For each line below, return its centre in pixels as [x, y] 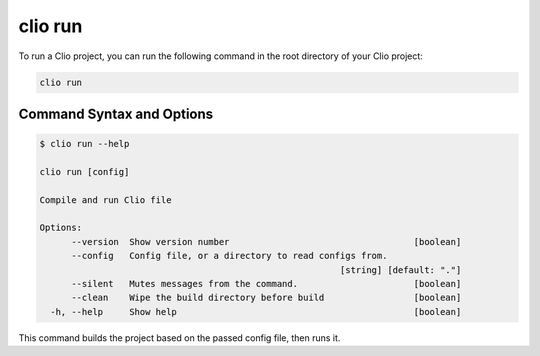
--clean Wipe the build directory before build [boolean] [266, 298]
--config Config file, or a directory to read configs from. [229, 256]
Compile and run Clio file [105, 199]
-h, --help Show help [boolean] [256, 311]
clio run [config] [84, 171]
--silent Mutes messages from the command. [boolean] [266, 284]
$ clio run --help [84, 144]
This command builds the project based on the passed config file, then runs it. [179, 337]
